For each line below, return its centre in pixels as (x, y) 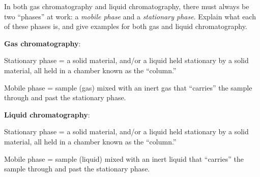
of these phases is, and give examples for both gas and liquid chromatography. (126, 26)
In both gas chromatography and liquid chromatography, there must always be (127, 6)
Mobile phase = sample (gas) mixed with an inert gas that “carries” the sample (128, 87)
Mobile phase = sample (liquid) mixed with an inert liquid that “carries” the (124, 158)
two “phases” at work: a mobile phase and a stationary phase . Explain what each (130, 16)
